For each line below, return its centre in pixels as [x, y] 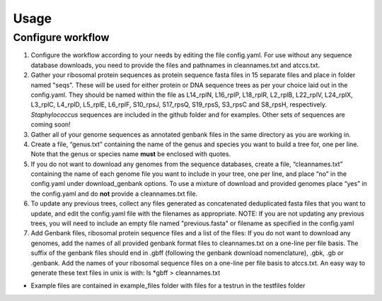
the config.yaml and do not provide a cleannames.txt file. [114, 194]
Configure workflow [61, 37]
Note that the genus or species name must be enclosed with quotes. [131, 154]
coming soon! [51, 124]
